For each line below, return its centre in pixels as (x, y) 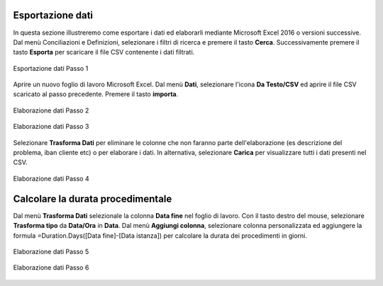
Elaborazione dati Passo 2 (51, 110)
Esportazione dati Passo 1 (51, 68)
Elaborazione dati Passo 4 (51, 178)
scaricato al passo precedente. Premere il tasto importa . (96, 94)
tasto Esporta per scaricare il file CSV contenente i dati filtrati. (104, 52)
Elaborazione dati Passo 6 (51, 268)
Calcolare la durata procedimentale (93, 199)
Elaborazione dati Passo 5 (51, 251)
